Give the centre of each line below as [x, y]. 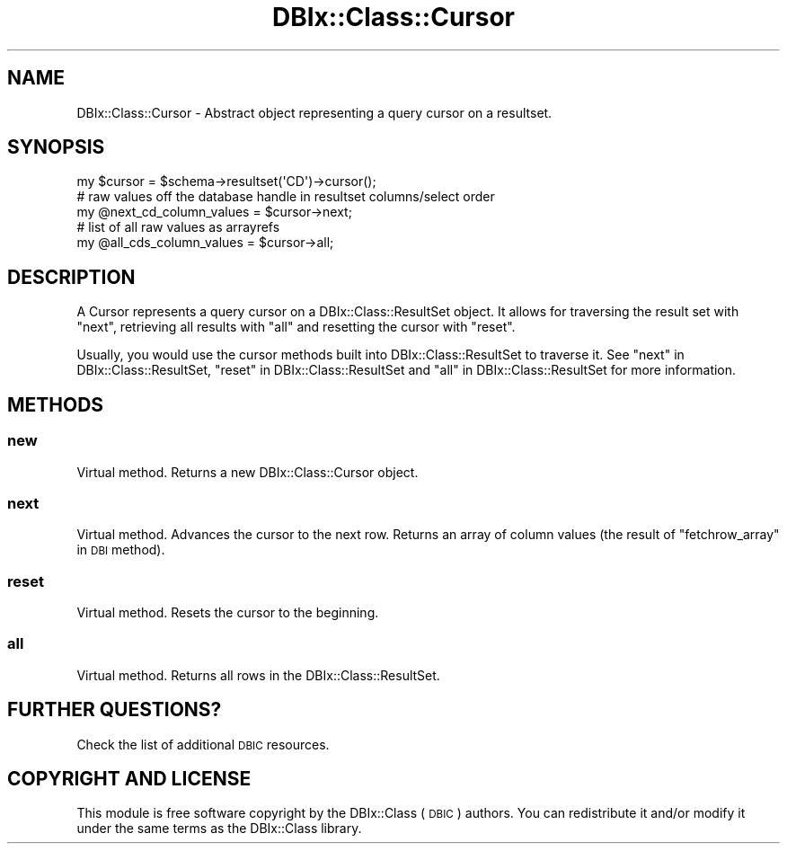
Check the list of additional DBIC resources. [203, 744]
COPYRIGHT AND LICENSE [129, 779]
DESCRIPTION [71, 277]
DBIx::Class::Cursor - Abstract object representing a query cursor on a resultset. [314, 112]
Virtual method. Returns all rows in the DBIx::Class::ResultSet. [258, 675]
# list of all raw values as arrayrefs [178, 227]
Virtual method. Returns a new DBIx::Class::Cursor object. [248, 472]
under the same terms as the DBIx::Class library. [219, 829]
